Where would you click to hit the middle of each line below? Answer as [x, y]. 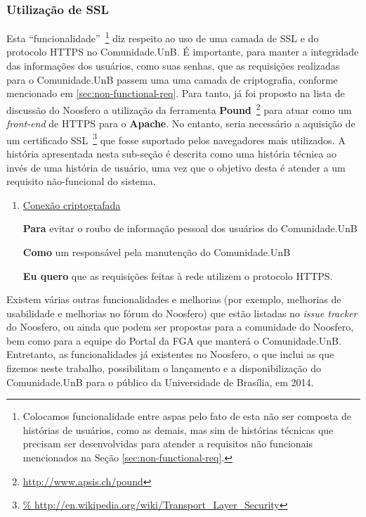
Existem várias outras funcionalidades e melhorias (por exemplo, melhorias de [174, 299]
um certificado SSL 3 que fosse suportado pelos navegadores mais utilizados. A [176, 139]
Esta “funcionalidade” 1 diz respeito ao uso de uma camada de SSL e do [163, 37]
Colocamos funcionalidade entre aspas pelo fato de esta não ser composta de [187, 416]
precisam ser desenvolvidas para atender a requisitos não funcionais [168, 443]
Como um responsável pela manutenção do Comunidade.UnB [157, 251]
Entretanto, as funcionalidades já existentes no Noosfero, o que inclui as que [170, 354]
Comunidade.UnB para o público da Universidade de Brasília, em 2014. [160, 382]
